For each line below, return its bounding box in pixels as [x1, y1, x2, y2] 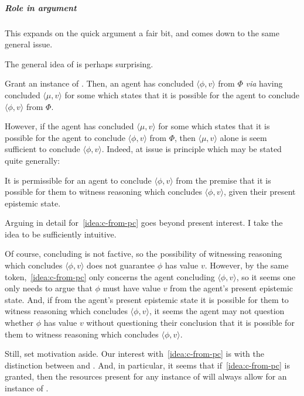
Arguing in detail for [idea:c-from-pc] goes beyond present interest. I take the [5, 216, 283, 229]
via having [245, 77, 283, 89]
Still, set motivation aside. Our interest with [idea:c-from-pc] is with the [5, 347, 264, 360]
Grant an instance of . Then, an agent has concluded [5, 77, 194, 89]
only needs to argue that [5, 282, 93, 294]
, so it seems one [236, 270, 296, 283]
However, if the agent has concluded [5, 120, 134, 132]
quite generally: [5, 154, 60, 166]
